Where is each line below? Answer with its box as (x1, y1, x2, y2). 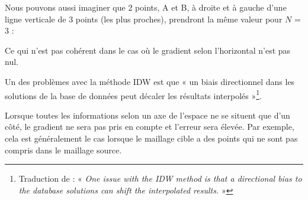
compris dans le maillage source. (5, 143, 122, 156)
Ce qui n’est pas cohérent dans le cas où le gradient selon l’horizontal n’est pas (5, 44, 291, 56)
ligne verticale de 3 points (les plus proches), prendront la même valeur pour (5, 12, 283, 25)
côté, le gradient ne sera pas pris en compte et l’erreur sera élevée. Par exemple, (5, 120, 294, 133)
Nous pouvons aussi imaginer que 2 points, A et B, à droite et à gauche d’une (5, 1, 287, 13)
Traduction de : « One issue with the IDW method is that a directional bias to (18, 172, 302, 185)
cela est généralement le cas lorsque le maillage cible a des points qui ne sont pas (5, 132, 298, 144)
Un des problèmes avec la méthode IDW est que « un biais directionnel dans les (5, 75, 295, 87)
